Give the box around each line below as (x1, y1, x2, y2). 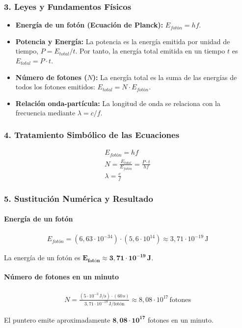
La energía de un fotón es (4, 252, 81, 263)
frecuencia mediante (15, 108, 76, 118)
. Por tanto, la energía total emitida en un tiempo (75, 46, 225, 56)
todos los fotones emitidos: (15, 82, 95, 92)
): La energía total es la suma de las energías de (92, 72, 237, 82)
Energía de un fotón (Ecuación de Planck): (15, 20, 163, 30)
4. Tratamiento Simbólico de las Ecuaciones (4, 128, 180, 140)
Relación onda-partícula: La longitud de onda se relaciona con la (15, 98, 220, 108)
